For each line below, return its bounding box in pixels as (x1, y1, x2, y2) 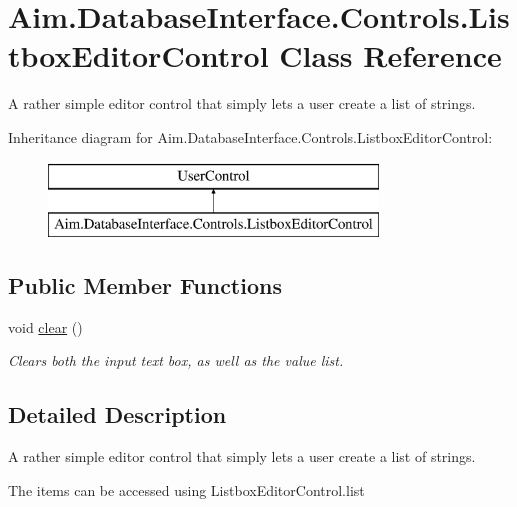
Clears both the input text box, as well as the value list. (8, 350, 344, 371)
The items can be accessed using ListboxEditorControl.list (8, 479, 365, 500)
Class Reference (279, 35, 502, 76)
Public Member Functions (8, 270, 282, 301)
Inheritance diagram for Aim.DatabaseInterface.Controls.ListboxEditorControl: (8, 126, 493, 147)
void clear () (8, 316, 83, 337)
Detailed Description (8, 399, 227, 430)
